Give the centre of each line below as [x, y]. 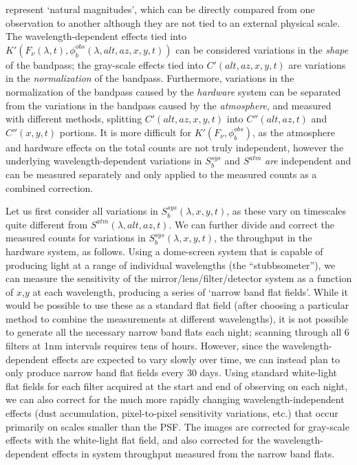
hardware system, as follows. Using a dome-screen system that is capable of [164, 251]
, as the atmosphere [293, 132]
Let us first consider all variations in [82, 211]
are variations [317, 64]
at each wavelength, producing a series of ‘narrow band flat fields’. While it [190, 291]
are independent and [308, 161]
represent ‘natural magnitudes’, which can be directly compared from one [160, 9]
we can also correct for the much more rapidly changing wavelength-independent [175, 399]
